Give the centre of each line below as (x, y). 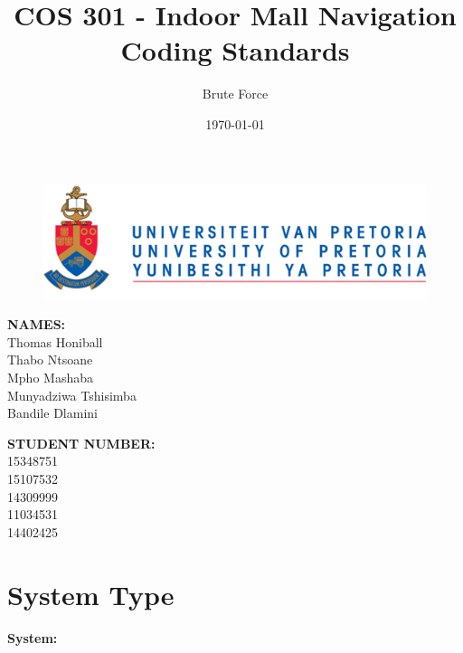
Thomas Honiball (55, 341)
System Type (91, 594)
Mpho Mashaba (50, 378)
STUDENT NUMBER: (81, 443)
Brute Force (235, 94)
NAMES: (37, 324)
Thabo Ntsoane (50, 360)
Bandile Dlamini (52, 413)
